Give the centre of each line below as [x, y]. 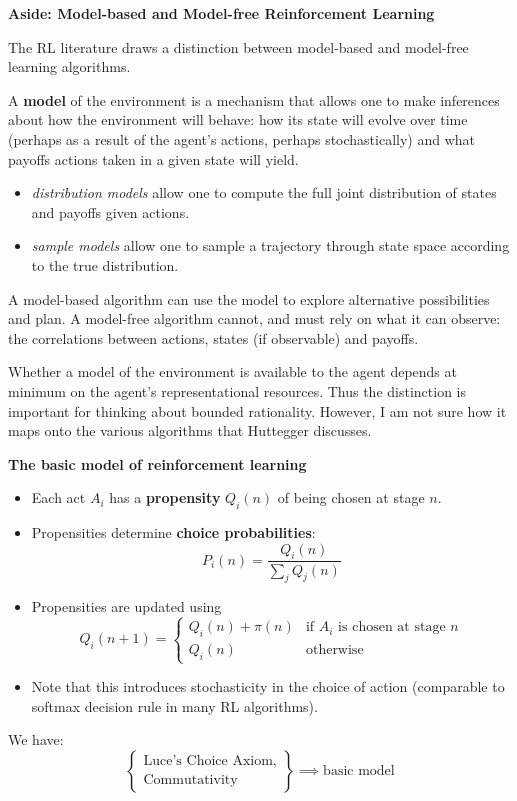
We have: [36, 739]
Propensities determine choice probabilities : [173, 532]
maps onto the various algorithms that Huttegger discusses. [190, 430]
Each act [58, 497]
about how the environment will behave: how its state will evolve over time [238, 119]
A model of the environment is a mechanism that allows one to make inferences [254, 99]
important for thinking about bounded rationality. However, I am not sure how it [257, 410]
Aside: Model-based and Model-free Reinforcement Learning [221, 13]
